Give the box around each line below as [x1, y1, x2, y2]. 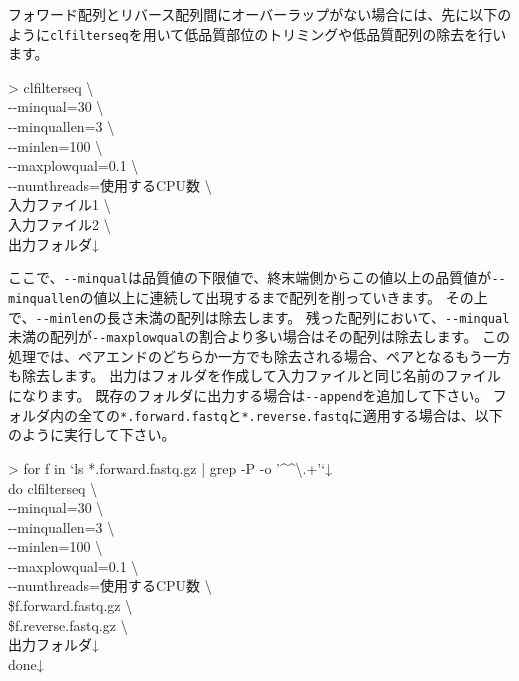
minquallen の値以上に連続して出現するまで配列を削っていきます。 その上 [8, 286, 488, 307]
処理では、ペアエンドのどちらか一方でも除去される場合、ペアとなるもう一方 [8, 345, 511, 366]
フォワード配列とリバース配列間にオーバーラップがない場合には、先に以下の [8, 4, 512, 24]
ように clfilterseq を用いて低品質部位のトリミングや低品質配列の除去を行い [8, 23, 507, 44]
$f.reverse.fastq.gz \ [8, 614, 128, 635]
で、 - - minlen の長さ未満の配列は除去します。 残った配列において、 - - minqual [8, 306, 510, 327]
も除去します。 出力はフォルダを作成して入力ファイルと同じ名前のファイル [8, 365, 501, 386]
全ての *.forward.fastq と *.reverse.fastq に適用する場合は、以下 [77, 404, 503, 425]
